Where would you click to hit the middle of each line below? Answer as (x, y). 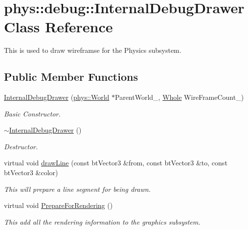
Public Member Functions (71, 77)
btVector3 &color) (31, 172)
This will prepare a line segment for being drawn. (77, 189)
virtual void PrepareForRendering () (58, 205)
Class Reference (58, 27)
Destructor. (21, 146)
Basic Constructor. (32, 113)
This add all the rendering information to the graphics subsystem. (102, 221)
